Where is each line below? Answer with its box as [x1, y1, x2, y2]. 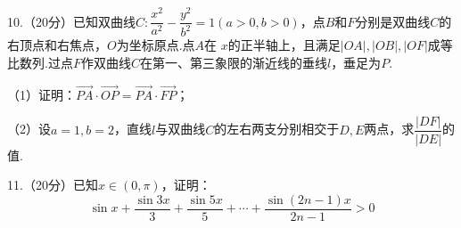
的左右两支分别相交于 [214, 119, 340, 138]
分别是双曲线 [355, 12, 431, 30]
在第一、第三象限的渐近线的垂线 [139, 53, 327, 72]
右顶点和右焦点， [7, 36, 107, 54]
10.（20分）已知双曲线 [7, 12, 136, 30]
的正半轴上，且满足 [227, 36, 341, 54]
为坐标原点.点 [116, 36, 195, 54]
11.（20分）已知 [7, 175, 98, 194]
